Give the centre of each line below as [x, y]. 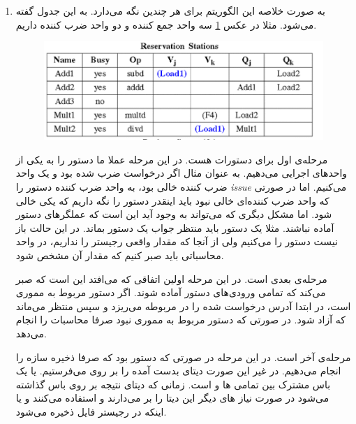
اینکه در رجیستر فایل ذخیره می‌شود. [91, 411]
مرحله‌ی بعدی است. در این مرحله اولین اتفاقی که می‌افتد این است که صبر [171, 278]
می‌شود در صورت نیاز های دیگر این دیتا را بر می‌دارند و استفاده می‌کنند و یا [172, 398]
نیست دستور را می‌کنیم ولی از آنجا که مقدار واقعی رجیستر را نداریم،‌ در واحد [177, 241]
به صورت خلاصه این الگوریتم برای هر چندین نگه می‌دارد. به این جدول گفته [170, 11]
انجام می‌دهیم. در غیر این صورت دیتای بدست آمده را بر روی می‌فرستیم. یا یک [178, 371]
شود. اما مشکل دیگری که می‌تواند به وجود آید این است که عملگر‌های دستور [174, 214]
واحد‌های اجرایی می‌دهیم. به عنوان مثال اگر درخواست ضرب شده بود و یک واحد [181, 173]
